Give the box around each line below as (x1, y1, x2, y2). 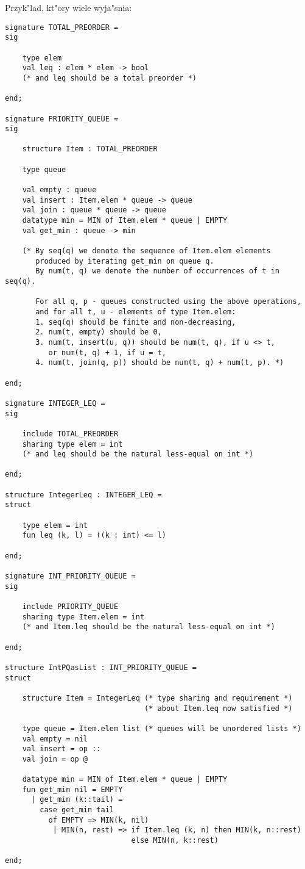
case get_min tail (40, 806, 114, 815)
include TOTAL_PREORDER (22, 429, 119, 438)
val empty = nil (22, 734, 88, 743)
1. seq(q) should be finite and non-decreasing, (35, 317, 236, 326)
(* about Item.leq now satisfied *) (144, 704, 293, 713)
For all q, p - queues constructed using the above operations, (35, 297, 301, 306)
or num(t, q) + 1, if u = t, (48, 348, 166, 357)
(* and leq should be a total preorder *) (22, 73, 197, 82)
